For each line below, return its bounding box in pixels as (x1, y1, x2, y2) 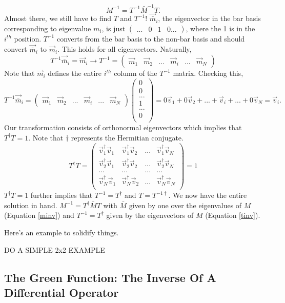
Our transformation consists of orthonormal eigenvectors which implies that (4, 122, 242, 133)
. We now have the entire (168, 190, 247, 200)
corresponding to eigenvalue (4, 23, 91, 33)
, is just (101, 23, 126, 33)
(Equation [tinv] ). (205, 210, 260, 220)
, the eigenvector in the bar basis (158, 13, 261, 24)
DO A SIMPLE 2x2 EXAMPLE (4, 244, 105, 255)
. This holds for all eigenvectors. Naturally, (57, 44, 192, 54)
